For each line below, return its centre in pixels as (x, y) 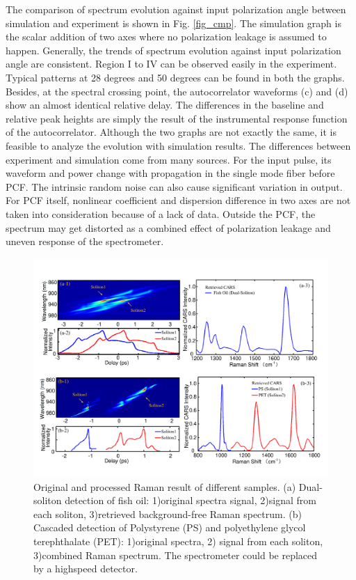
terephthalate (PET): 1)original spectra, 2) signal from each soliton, (178, 541)
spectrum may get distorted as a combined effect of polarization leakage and (168, 227)
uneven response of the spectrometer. (85, 241)
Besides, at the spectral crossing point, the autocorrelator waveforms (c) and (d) (177, 91)
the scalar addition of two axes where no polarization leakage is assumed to (166, 37)
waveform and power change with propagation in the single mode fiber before (170, 173)
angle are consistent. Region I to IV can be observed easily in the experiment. (171, 64)
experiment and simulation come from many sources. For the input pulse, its (169, 159)
